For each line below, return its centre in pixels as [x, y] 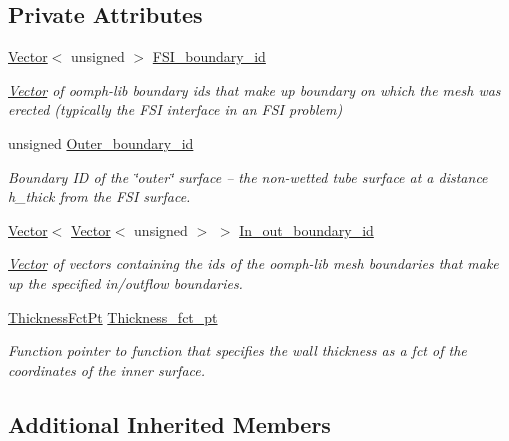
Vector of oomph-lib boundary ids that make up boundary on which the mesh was [254, 89]
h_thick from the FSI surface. [99, 196]
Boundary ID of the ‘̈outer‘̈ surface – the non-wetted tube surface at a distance [248, 176]
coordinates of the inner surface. [106, 369]
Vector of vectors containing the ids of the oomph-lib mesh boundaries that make [253, 263]
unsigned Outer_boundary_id [101, 142]
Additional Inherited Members [169, 423]
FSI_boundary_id [209, 56]
